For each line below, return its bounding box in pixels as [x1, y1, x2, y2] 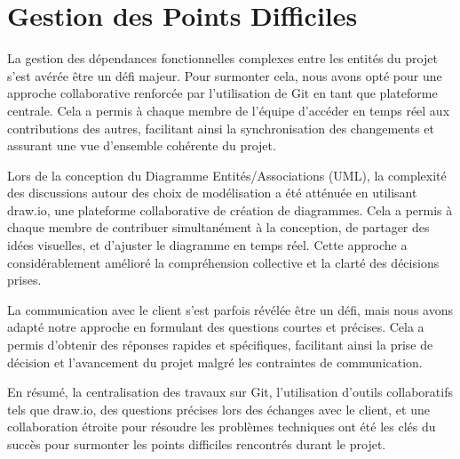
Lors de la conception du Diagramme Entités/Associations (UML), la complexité [7, 165, 447, 184]
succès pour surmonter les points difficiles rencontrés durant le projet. [7, 435, 386, 453]
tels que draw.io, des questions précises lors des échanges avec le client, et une [7, 399, 430, 418]
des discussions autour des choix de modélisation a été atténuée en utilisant [7, 183, 417, 202]
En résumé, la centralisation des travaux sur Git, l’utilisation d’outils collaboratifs [7, 382, 453, 401]
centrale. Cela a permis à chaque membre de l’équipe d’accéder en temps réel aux [7, 101, 450, 119]
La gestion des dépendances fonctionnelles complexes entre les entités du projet [7, 49, 438, 68]
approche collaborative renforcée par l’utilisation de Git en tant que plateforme [7, 84, 438, 102]
